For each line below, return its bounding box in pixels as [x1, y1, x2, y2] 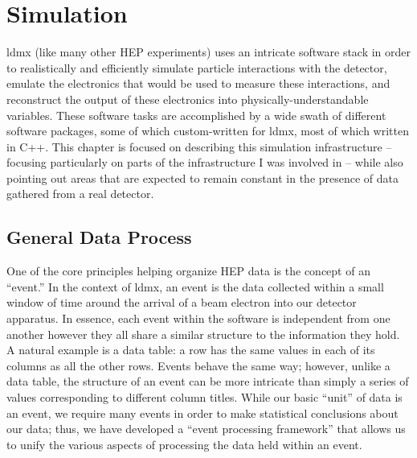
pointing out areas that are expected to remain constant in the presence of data [6, 169, 399, 186]
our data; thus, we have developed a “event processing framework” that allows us [6, 420, 406, 437]
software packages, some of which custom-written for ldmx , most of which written [6, 122, 410, 139]
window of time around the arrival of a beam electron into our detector [6, 294, 357, 311]
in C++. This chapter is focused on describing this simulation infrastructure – [6, 138, 392, 155]
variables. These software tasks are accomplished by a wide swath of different [6, 106, 386, 123]
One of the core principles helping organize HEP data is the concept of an [6, 262, 370, 279]
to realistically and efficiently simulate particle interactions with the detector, [6, 59, 387, 76]
